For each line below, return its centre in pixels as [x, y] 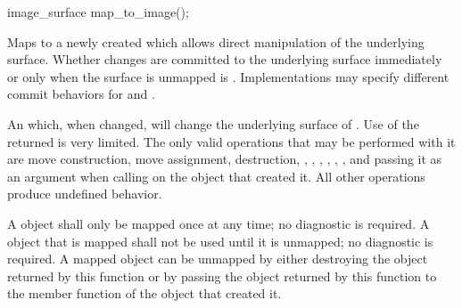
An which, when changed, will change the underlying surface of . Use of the [213, 123]
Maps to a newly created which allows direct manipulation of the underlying [216, 41]
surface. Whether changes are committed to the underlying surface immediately [225, 59]
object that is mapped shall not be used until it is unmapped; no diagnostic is [220, 241]
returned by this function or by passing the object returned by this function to [222, 276]
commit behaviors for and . [81, 94]
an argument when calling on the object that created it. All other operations [216, 176]
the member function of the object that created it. [144, 293]
